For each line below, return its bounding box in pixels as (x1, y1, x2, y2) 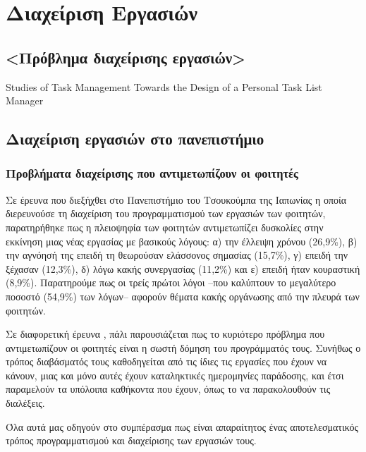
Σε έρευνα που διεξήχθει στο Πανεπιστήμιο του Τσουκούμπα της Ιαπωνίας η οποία (6, 192, 347, 207)
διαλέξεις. (6, 396, 45, 410)
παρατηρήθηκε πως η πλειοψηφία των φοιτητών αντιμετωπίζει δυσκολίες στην (6, 219, 324, 234)
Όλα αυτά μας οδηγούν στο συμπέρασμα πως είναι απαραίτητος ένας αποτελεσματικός (6, 419, 359, 434)
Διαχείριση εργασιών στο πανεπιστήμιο (6, 128, 264, 149)
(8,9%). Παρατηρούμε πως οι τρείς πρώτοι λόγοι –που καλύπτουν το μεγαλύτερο (6, 275, 336, 290)
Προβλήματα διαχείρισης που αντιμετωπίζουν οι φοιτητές (6, 164, 298, 182)
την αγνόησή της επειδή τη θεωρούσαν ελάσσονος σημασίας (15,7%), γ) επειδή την (6, 248, 348, 262)
